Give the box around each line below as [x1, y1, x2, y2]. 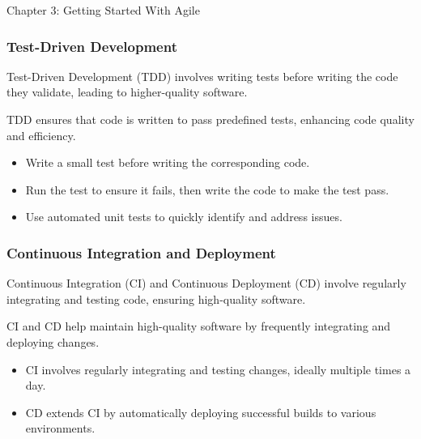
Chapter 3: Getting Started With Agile [6, 2, 200, 18]
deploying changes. [6, 333, 100, 350]
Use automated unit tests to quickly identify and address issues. [25, 208, 342, 225]
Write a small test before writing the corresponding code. [25, 154, 310, 171]
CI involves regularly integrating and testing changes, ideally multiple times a [25, 360, 411, 377]
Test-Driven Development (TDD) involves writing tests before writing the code [6, 67, 398, 84]
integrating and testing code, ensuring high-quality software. [6, 290, 306, 307]
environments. [25, 420, 96, 437]
